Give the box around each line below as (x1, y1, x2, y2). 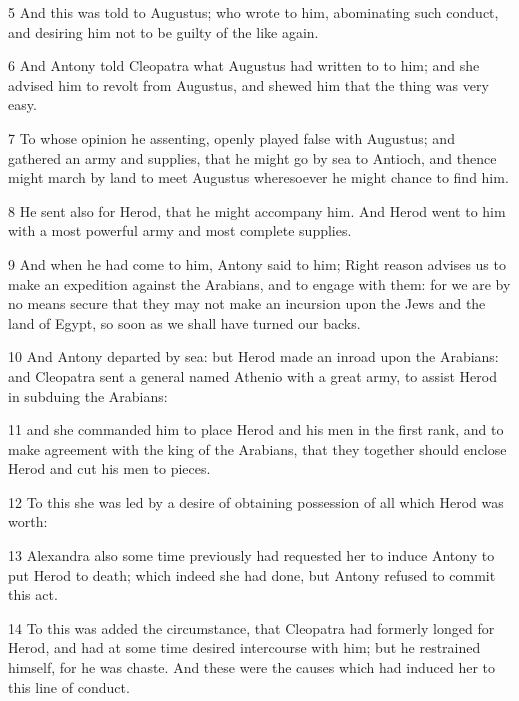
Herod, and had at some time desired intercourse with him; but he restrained (8, 637, 481, 658)
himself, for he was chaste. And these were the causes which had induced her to (8, 657, 496, 678)
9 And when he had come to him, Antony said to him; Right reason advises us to (8, 253, 506, 274)
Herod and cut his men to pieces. (8, 458, 211, 479)
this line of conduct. (8, 676, 130, 697)
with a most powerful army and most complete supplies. (8, 220, 352, 241)
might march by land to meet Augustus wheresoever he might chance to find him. (8, 167, 509, 188)
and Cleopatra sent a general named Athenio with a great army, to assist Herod (8, 365, 497, 386)
